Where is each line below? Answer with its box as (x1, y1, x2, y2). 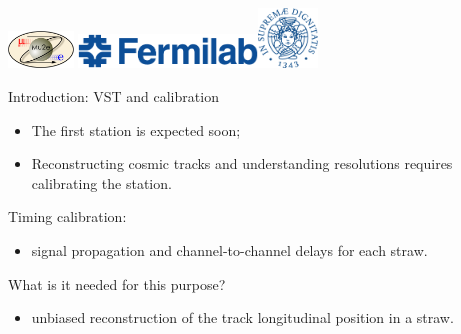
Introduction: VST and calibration (8, 86, 219, 107)
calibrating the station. (31, 172, 172, 193)
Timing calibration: (8, 206, 127, 227)
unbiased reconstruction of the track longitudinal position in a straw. (31, 307, 454, 328)
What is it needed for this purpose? (8, 273, 226, 294)
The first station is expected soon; (31, 119, 241, 140)
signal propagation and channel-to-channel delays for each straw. (31, 240, 428, 261)
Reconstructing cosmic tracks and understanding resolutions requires (31, 153, 453, 174)
